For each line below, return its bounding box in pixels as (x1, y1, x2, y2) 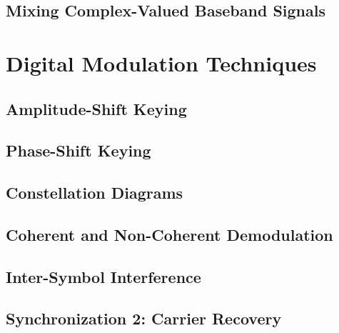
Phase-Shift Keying (6, 139, 151, 161)
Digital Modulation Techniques (6, 48, 317, 77)
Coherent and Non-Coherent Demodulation (6, 223, 333, 245)
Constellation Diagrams (6, 182, 183, 204)
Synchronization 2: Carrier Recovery (6, 307, 282, 329)
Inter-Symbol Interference (6, 265, 201, 287)
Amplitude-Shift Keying (6, 97, 187, 119)
